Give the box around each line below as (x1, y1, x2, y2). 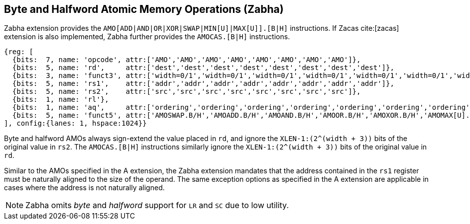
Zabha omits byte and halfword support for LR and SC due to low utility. (25, 200, 289, 211)
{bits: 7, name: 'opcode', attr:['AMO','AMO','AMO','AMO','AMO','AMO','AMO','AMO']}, (12, 56, 361, 64)
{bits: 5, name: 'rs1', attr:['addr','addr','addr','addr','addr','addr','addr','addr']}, (12, 79, 394, 88)
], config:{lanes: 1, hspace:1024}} (4, 119, 147, 128)
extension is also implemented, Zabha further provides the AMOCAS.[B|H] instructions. (4, 32, 290, 41)
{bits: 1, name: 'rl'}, (12, 95, 109, 104)
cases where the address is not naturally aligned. (4, 183, 165, 192)
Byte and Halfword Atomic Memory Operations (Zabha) (4, 3, 284, 15)
